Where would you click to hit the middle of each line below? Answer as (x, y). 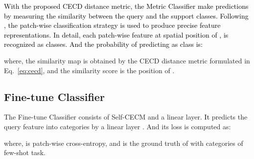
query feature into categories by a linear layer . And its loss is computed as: (117, 126)
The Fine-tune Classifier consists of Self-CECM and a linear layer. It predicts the (126, 117)
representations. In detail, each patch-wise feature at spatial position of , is (116, 34)
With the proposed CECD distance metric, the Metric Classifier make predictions (126, 6)
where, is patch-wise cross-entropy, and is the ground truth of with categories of (124, 143)
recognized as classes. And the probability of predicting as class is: (103, 44)
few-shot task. (25, 152)
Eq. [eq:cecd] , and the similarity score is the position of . (89, 70)
